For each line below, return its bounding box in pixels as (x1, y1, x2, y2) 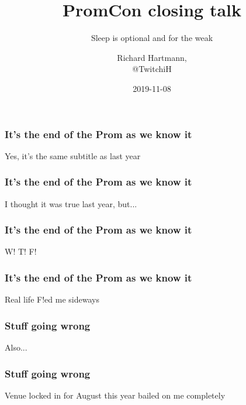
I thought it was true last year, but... (5, 197, 137, 210)
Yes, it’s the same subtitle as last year (5, 149, 141, 162)
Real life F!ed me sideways (5, 293, 99, 306)
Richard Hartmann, (117, 51, 187, 63)
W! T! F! (5, 245, 37, 258)
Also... (5, 341, 27, 353)
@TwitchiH (132, 63, 172, 75)
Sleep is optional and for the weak (91, 32, 213, 44)
